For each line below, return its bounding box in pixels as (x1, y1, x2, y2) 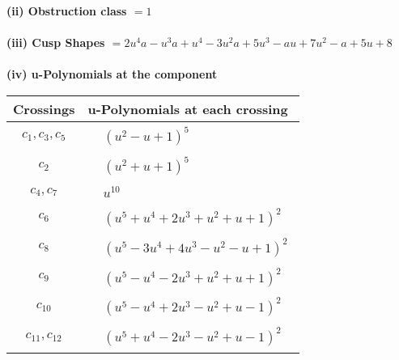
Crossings (13, 99, 75, 118)
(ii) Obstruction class (6, 2, 127, 19)
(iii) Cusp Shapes (6, 34, 105, 51)
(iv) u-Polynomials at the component (6, 66, 218, 83)
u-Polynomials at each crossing (87, 99, 288, 118)
